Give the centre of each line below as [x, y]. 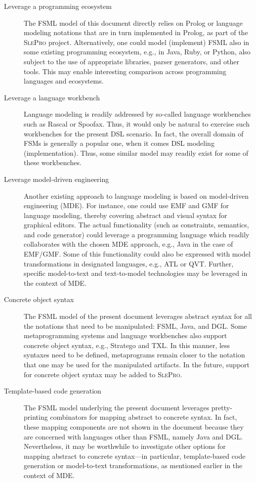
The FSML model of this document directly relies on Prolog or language [133, 22]
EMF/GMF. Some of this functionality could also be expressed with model [137, 254]
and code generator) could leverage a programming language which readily [137, 234]
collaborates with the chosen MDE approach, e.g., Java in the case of [128, 244]
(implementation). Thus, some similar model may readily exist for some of [136, 153]
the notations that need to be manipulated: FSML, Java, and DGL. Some [135, 326]
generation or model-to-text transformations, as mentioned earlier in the [133, 465]
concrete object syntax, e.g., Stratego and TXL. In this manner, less [127, 345]
